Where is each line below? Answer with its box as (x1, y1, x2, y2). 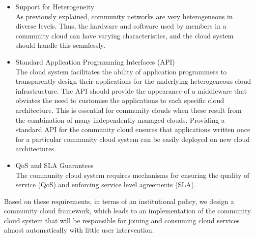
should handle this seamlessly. (15, 40, 106, 50)
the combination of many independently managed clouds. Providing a (15, 114, 225, 125)
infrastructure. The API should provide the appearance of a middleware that (15, 85, 247, 96)
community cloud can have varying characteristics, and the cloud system (15, 30, 234, 40)
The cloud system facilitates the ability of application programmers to (15, 66, 227, 76)
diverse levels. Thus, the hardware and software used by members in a (15, 21, 227, 31)
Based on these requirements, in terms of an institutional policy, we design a (4, 196, 234, 206)
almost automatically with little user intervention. (4, 225, 154, 235)
